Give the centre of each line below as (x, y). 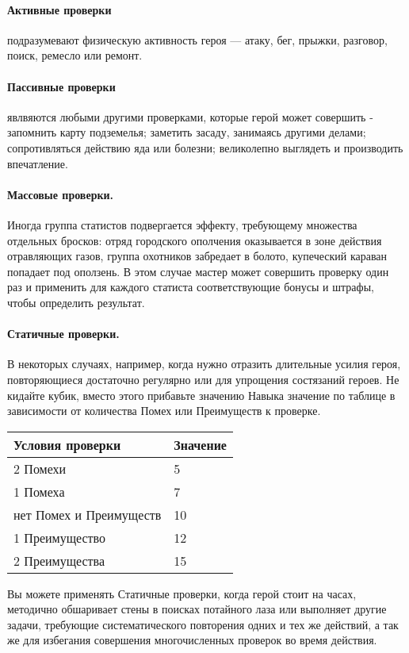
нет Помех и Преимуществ (88, 514)
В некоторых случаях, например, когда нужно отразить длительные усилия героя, (204, 364)
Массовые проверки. (61, 194)
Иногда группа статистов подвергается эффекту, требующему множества (182, 224)
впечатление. (38, 163)
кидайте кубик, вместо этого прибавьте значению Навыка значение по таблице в (201, 395)
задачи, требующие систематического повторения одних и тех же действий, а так (203, 624)
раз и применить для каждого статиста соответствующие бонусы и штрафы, (191, 287)
